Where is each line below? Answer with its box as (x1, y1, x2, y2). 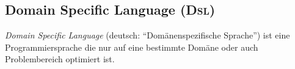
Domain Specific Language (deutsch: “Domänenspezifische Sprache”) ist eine (5, 29, 290, 42)
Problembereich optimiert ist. (5, 53, 115, 65)
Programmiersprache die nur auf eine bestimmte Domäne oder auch (5, 40, 258, 53)
